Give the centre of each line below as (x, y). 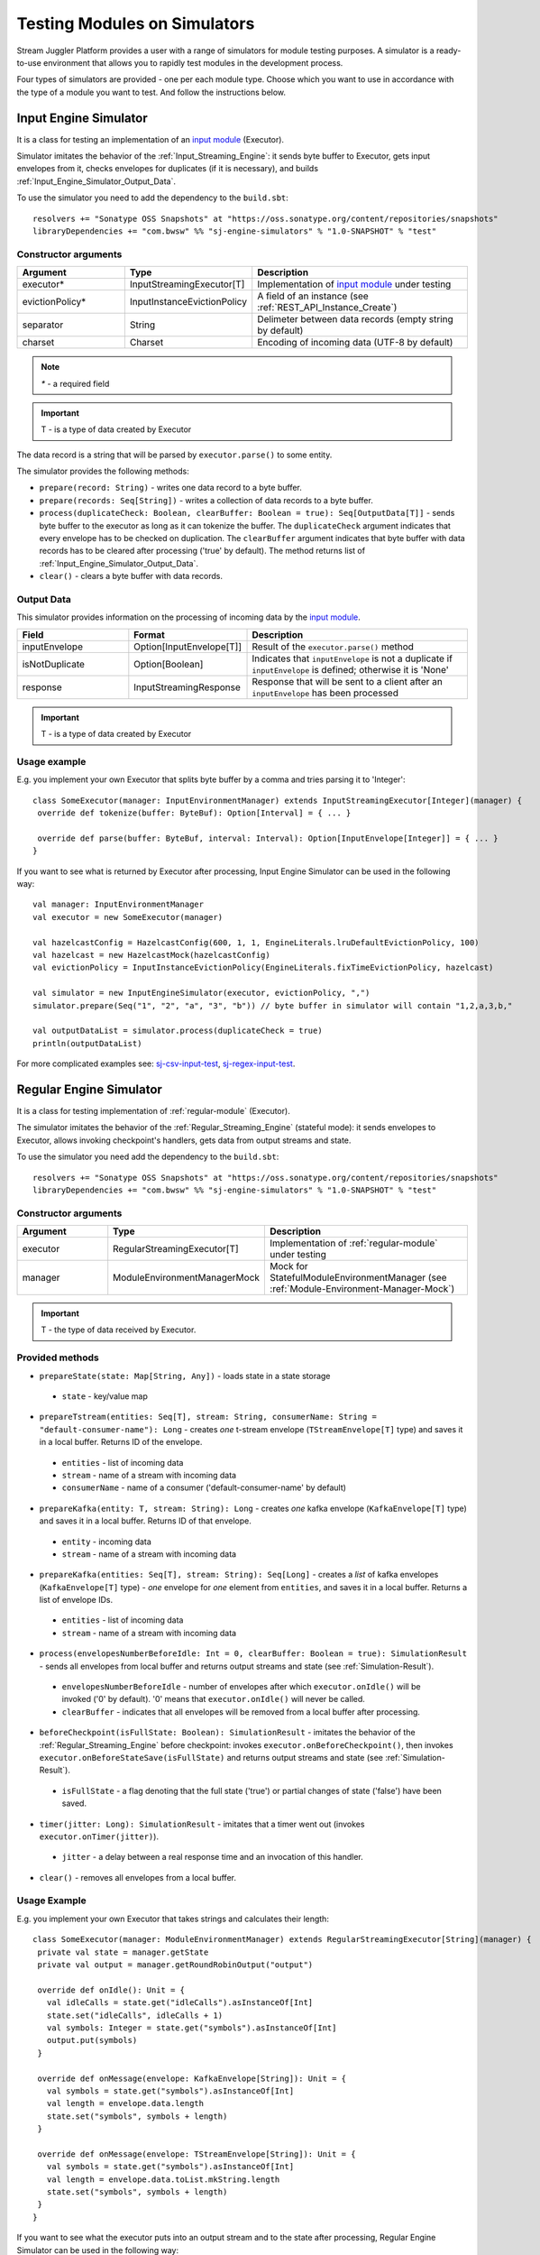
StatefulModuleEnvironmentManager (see (358, 1278)
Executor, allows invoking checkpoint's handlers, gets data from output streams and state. (184, 1140)
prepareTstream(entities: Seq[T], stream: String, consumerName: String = (208, 1417)
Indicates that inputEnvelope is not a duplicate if (352, 658)
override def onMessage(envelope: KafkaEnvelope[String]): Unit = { (192, 2078)
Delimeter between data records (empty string (356, 319)
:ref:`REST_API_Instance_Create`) (327, 308)
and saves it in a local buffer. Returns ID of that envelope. (145, 1521)
